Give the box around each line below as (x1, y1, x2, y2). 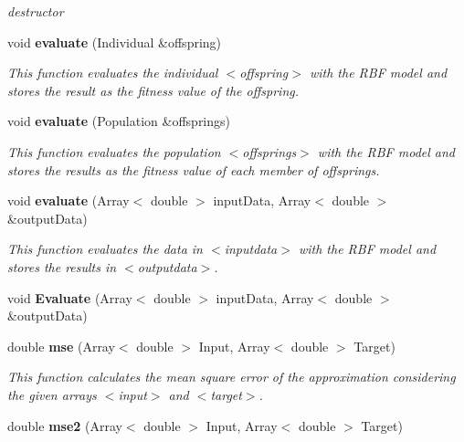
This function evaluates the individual (7, 63, 218, 82)
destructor (7, 2, 64, 20)
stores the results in (7, 257, 117, 276)
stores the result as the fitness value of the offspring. (7, 80, 300, 100)
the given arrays (7, 384, 97, 404)
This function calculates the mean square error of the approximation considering (7, 367, 456, 386)
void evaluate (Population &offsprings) (7, 111, 231, 131)
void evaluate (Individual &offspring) (7, 32, 222, 51)
